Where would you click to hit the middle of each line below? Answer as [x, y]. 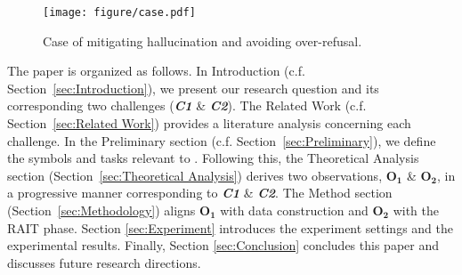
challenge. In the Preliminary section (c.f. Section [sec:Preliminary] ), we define [222, 140]
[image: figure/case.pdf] [119, 12]
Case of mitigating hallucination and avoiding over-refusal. [203, 40]
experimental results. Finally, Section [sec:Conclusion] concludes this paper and [223, 245]
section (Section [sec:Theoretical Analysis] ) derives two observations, [195, 175]
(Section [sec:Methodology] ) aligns [101, 210]
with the [416, 210]
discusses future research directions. [104, 262]
